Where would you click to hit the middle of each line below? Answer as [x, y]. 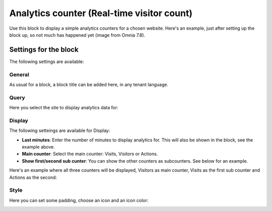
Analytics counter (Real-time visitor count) [101, 13]
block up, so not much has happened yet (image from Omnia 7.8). [77, 35]
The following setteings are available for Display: [60, 130]
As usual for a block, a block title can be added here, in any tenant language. [89, 84]
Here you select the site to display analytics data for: [64, 108]
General [19, 75]
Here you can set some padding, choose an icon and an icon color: [79, 200]
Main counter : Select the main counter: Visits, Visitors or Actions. [90, 154]
